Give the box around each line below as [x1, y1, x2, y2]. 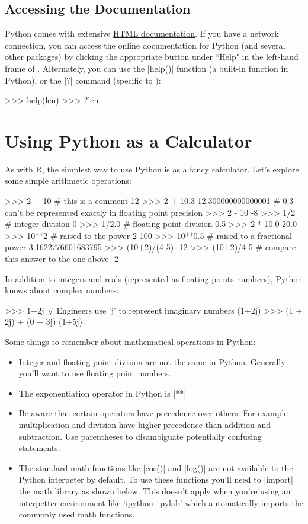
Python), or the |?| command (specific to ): [5, 74, 161, 86]
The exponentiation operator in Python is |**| [18, 386, 187, 399]
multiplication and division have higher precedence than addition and [18, 418, 271, 430]
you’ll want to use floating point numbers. [18, 367, 171, 379]
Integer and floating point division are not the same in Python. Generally [18, 355, 285, 368]
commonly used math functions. [18, 508, 135, 520]
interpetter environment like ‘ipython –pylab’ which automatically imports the [18, 496, 303, 509]
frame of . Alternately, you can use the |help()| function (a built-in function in [5, 62, 288, 74]
